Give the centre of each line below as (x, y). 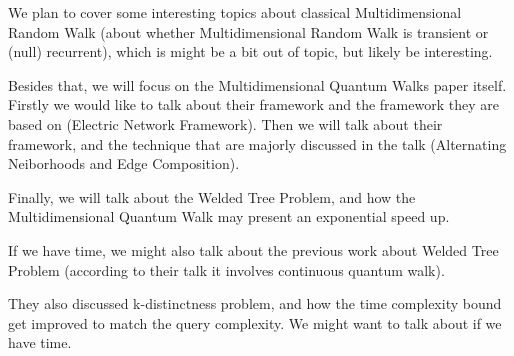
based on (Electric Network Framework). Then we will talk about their (225, 123)
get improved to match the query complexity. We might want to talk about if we (255, 322)
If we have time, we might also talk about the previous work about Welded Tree (253, 249)
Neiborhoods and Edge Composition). (124, 163)
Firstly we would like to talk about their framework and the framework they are (253, 104)
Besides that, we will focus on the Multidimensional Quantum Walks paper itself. (257, 84)
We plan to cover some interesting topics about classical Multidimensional (235, 12)
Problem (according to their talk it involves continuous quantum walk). (226, 269)
